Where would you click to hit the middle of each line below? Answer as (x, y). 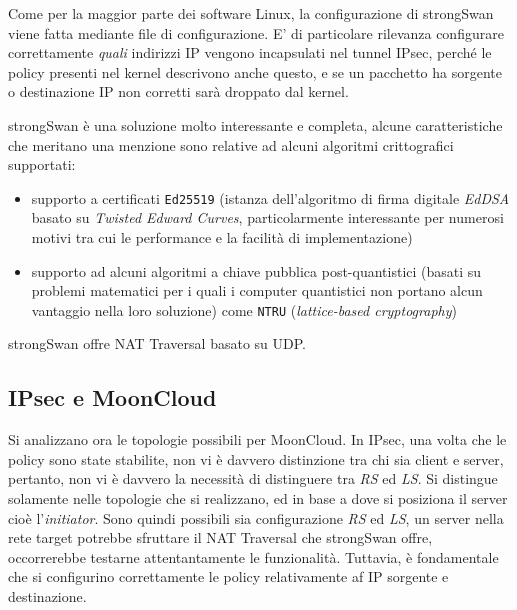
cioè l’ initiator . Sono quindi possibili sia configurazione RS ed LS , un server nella (256, 517)
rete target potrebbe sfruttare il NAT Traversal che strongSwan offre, (220, 537)
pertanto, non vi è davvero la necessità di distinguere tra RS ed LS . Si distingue (253, 478)
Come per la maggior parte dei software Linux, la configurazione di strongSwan (251, 13)
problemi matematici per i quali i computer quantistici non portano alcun (257, 290)
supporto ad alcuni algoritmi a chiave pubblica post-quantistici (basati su (256, 270)
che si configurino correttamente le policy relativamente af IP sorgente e (228, 576)
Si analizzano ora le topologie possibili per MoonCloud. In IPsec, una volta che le (257, 439)
